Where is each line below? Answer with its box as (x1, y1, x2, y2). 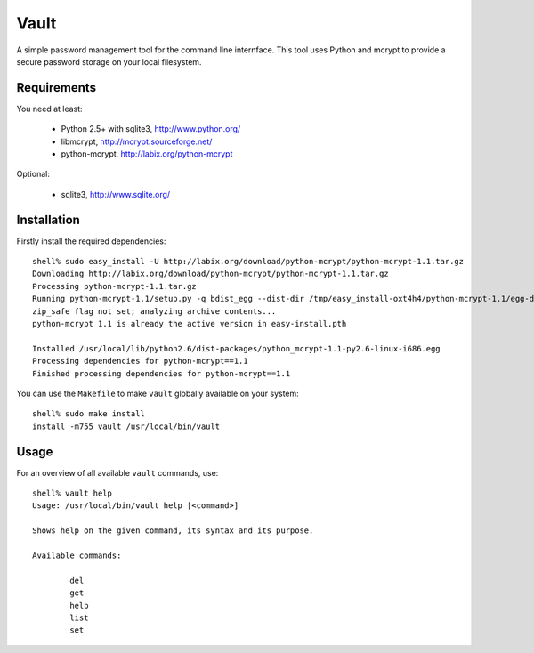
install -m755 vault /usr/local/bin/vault (32, 421, 221, 431)
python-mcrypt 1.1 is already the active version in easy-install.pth (32, 318, 347, 329)
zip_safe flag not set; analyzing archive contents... (32, 306, 277, 316)
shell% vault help (32, 488, 113, 498)
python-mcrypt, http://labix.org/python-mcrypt (61, 149, 233, 159)
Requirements (16, 80, 97, 95)
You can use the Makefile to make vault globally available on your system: (16, 388, 300, 399)
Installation (16, 212, 80, 227)
